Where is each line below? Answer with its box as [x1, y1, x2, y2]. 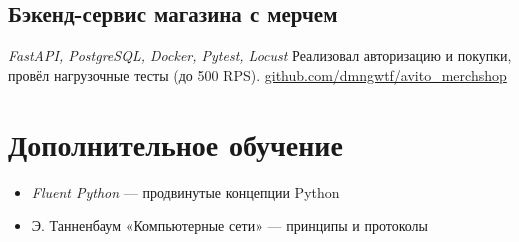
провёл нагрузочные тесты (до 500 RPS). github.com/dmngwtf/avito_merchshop [8, 64, 507, 85]
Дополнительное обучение [8, 123, 343, 164]
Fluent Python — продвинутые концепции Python [31, 181, 340, 202]
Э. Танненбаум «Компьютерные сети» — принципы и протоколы [31, 215, 428, 236]
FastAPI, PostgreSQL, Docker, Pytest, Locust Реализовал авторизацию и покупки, [8, 45, 512, 66]
